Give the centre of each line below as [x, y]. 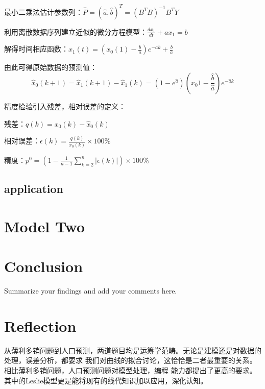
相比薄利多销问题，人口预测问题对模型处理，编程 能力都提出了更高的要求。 [130, 370]
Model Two [45, 226]
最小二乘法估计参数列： [43, 11]
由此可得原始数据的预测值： [51, 67]
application [34, 189]
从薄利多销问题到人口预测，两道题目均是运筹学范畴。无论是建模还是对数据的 [133, 350]
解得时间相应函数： [36, 49]
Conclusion [44, 266]
